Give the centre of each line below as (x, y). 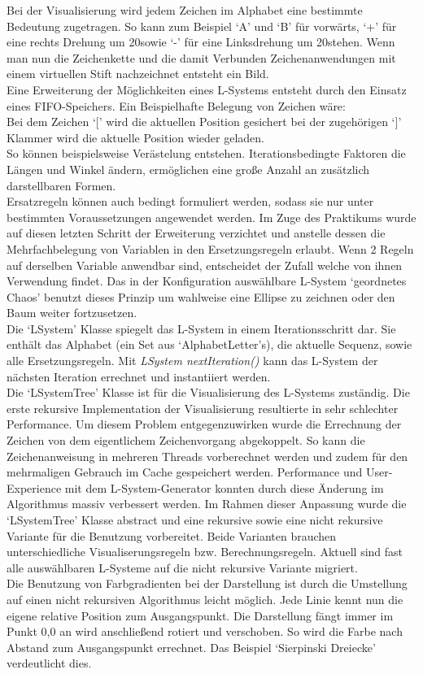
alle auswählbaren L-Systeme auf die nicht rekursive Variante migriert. (182, 567)
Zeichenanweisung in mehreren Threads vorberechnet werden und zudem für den (207, 456)
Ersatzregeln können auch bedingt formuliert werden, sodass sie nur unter (190, 201)
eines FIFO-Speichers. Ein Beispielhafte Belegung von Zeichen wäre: (176, 105)
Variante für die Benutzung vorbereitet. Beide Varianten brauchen (172, 535)
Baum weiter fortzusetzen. (72, 313)
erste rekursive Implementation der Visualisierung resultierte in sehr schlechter (203, 408)
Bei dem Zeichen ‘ (51, 122)
